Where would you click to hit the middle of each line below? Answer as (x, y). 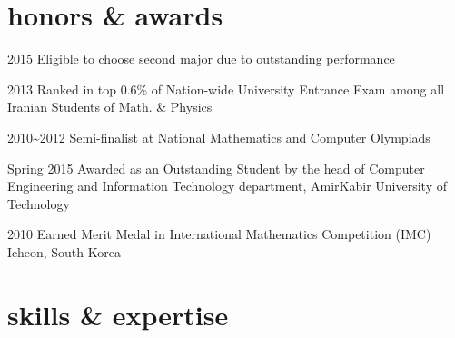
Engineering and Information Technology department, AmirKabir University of (227, 186)
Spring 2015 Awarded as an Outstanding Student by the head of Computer (216, 168)
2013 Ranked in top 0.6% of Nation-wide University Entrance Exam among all (226, 89)
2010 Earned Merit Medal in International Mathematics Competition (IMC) (219, 234)
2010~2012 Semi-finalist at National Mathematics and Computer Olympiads (219, 137)
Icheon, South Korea (64, 251)
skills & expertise (118, 314)
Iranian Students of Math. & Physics (110, 107)
